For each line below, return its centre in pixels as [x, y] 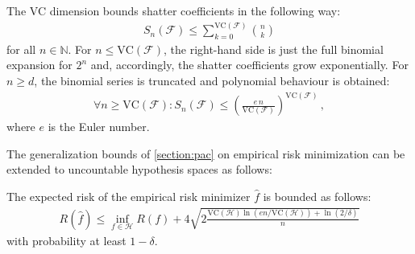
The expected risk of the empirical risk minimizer [129, 196]
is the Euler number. [99, 127]
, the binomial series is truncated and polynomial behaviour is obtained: [212, 81]
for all [21, 49]
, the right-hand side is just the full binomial [273, 49]
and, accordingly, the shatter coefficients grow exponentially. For [249, 65]
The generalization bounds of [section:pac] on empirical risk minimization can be [206, 153]
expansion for [39, 65]
